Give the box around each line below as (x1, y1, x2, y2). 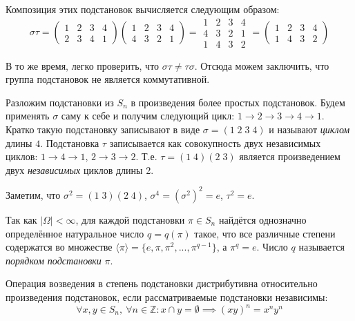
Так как (6, 212, 37, 226)
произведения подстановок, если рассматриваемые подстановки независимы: (6, 289, 328, 304)
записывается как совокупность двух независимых (109, 135, 321, 150)
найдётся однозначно (218, 212, 307, 226)
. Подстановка (40, 135, 99, 150)
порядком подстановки (6, 253, 102, 267)
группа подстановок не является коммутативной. (6, 72, 210, 86)
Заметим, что (6, 187, 61, 202)
